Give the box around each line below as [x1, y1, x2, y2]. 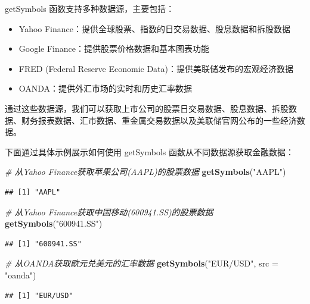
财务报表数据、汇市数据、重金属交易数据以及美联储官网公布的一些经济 [21, 114, 297, 126]
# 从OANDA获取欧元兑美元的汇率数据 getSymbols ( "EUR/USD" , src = [5, 257, 278, 269]
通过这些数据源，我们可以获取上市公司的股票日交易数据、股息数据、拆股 [5, 102, 289, 114]
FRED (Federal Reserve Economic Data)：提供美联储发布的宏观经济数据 [18, 62, 293, 74]
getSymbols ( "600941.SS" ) [5, 217, 103, 230]
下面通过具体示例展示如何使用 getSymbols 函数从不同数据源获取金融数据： [5, 145, 294, 158]
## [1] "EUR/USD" [5, 291, 73, 300]
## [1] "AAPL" [5, 187, 61, 196]
